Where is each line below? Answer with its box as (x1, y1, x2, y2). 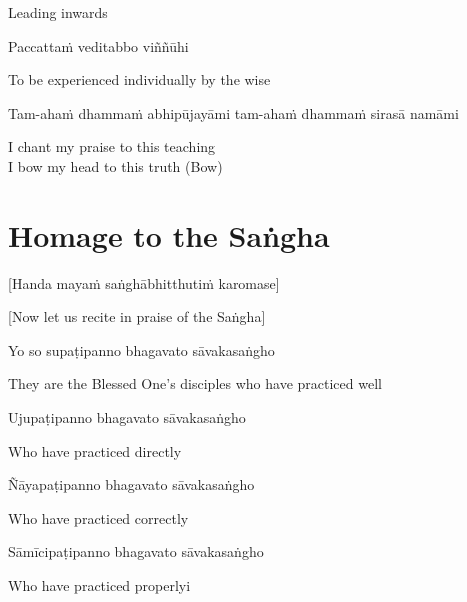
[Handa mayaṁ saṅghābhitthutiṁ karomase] (8, 272, 280, 293)
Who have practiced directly (8, 440, 182, 461)
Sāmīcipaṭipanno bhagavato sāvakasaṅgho (8, 541, 264, 562)
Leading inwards (8, 2, 108, 22)
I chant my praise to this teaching (8, 136, 216, 157)
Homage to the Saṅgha (8, 214, 330, 255)
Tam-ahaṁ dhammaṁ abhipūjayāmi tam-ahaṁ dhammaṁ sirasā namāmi (8, 102, 459, 123)
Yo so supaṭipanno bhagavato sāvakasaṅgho (8, 339, 275, 360)
